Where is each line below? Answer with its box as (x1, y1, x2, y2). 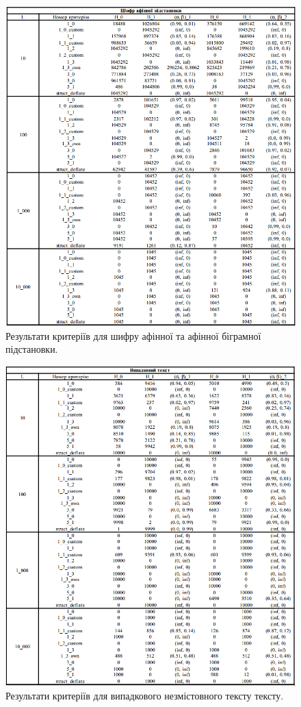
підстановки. (5, 342, 58, 356)
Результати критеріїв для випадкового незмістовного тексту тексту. (5, 689, 284, 703)
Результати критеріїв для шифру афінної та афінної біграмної (5, 328, 261, 343)
